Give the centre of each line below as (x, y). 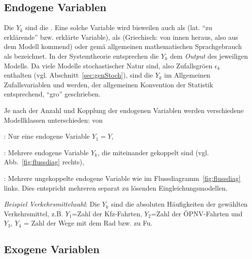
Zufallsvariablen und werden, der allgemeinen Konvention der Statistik (109, 84)
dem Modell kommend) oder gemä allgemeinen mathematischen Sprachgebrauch (123, 46)
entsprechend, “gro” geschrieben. (52, 94)
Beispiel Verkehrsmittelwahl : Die (52, 204)
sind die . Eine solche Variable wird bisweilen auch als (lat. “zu (119, 27)
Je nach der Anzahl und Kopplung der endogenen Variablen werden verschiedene (124, 110)
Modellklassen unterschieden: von (53, 120)
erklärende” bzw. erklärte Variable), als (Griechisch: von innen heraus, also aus (121, 37)
